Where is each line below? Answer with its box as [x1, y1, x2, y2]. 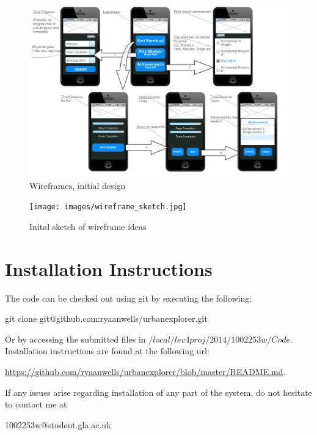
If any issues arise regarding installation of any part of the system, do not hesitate [5, 385, 312, 398]
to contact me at [5, 398, 67, 411]
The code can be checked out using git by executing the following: [5, 291, 252, 304]
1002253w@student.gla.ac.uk [5, 418, 111, 431]
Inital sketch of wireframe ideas [29, 220, 147, 232]
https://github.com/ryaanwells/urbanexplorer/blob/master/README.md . [5, 365, 286, 378]
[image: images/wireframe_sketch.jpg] [29, 203, 187, 212]
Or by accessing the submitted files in [5, 332, 146, 345]
